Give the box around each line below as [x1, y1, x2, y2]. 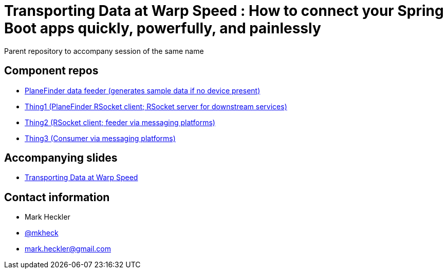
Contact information [4, 190, 110, 204]
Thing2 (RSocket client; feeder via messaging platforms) [25, 118, 215, 127]
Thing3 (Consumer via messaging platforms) [25, 133, 176, 143]
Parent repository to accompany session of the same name [4, 46, 204, 55]
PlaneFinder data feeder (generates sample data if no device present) [25, 86, 260, 95]
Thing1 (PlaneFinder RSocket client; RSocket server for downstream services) [25, 102, 287, 111]
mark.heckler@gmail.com [25, 244, 111, 254]
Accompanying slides [4, 151, 118, 165]
